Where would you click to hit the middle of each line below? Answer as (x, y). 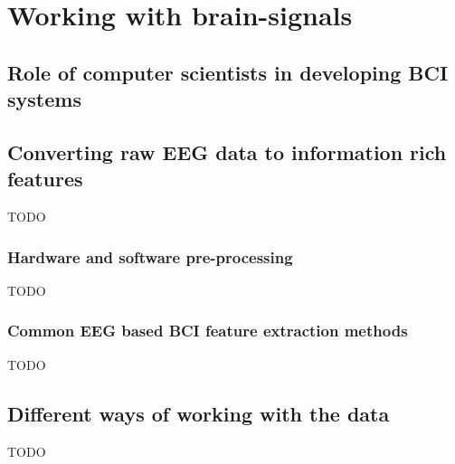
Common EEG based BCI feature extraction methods (208, 331)
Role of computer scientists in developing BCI (228, 72)
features (45, 179)
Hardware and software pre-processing (150, 256)
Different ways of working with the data (199, 413)
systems (44, 99)
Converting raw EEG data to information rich (227, 152)
